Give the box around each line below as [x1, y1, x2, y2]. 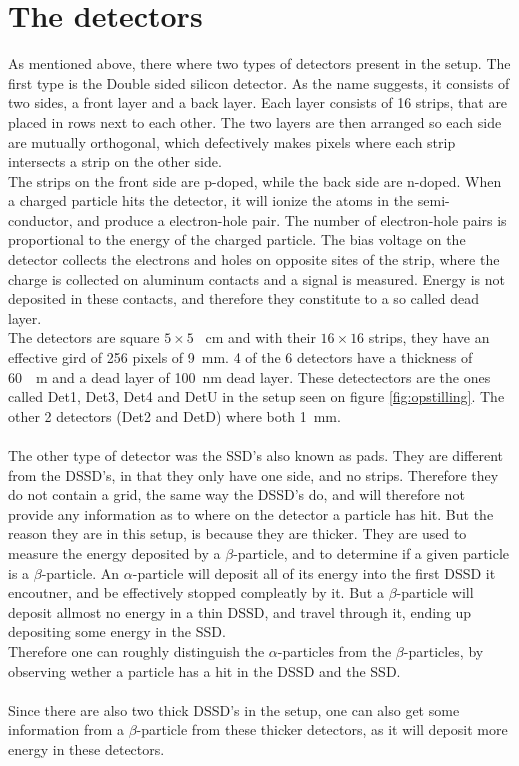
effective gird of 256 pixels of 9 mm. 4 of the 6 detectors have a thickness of [8, 347, 473, 368]
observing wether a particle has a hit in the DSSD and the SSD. [8, 660, 401, 681]
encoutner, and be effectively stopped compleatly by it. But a [8, 582, 384, 603]
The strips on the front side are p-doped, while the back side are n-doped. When [8, 170, 502, 191]
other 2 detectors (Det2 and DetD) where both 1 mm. [8, 405, 341, 426]
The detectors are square [8, 327, 160, 348]
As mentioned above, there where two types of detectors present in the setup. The [8, 53, 511, 74]
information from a [8, 719, 124, 740]
